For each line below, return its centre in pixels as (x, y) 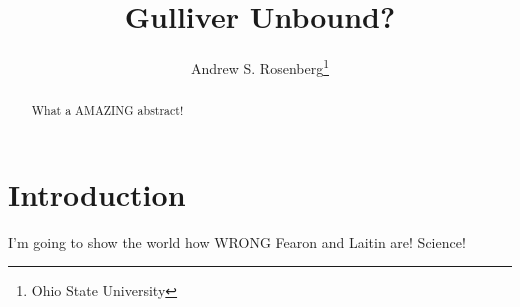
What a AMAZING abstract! (107, 110)
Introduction (97, 193)
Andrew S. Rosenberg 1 (260, 66)
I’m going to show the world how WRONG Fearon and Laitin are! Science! (237, 241)
